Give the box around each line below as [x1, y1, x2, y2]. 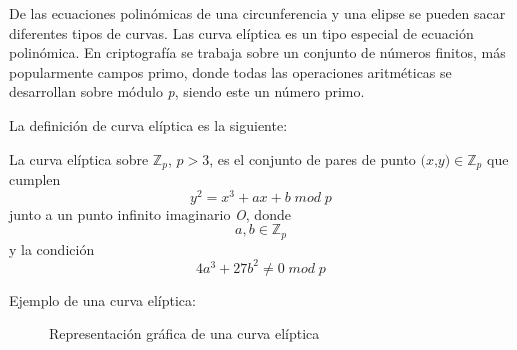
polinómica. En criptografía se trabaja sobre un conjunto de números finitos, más [9, 42, 506, 63]
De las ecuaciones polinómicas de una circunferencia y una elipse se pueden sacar [9, 3, 506, 23]
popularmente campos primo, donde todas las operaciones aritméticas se [9, 61, 452, 82]
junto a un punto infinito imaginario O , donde [9, 203, 291, 224]
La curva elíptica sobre [9, 148, 149, 169]
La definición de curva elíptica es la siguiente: [9, 114, 288, 135]
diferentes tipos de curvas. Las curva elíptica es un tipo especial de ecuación [9, 22, 474, 43]
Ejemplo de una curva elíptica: [9, 289, 196, 310]
